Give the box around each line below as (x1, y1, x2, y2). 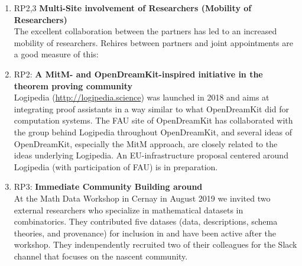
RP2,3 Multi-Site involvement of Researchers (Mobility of (14, 2, 252, 14)
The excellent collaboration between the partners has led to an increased (14, 25, 277, 37)
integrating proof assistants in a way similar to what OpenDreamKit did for (14, 102, 289, 115)
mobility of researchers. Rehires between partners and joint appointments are (14, 36, 293, 48)
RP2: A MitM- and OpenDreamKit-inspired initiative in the (14, 67, 263, 80)
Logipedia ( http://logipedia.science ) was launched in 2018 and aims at (14, 91, 269, 103)
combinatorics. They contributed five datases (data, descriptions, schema (14, 215, 278, 228)
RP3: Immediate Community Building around (14, 180, 203, 193)
